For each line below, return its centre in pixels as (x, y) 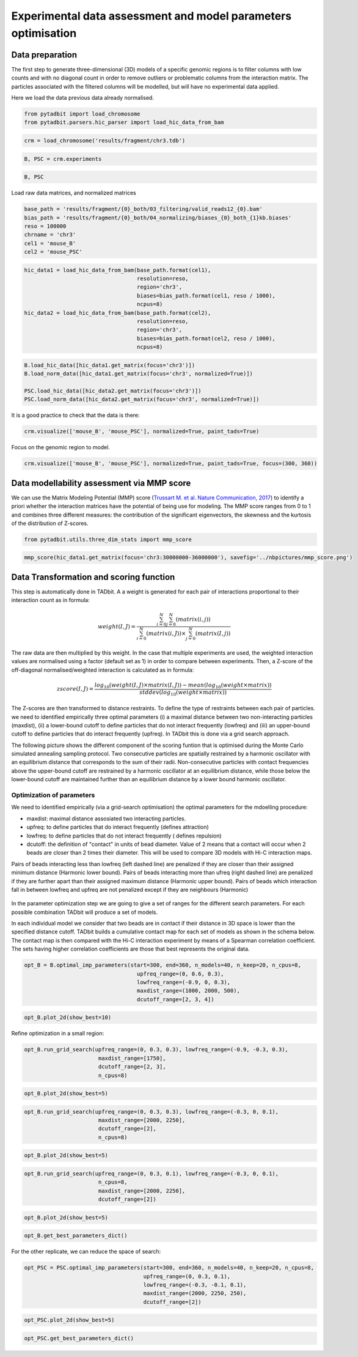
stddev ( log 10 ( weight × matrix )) (183, 693)
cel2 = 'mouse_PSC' (53, 252)
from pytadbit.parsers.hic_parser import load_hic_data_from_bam (124, 123)
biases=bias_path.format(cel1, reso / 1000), (206, 296)
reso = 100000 (45, 226)
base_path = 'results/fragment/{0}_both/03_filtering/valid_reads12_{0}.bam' (143, 209)
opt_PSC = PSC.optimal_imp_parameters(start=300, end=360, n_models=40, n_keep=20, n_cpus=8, (169, 1268)
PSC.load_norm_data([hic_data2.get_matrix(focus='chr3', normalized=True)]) (142, 399)
